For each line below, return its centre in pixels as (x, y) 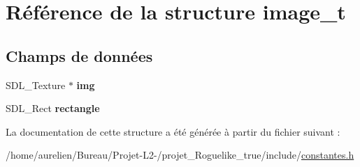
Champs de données (79, 55)
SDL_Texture (36, 85)
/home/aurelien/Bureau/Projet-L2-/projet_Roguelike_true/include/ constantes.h (180, 155)
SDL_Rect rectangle (53, 108)
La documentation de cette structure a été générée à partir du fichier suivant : (173, 131)
